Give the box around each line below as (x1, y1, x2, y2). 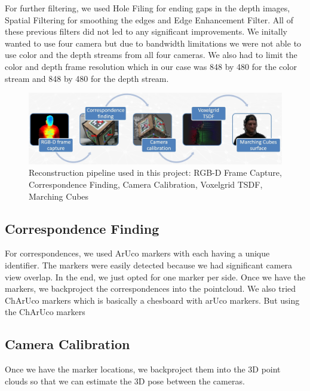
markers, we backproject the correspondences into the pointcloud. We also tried (5, 282, 296, 295)
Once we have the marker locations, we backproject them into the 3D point (5, 363, 281, 375)
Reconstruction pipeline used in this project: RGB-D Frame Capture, (29, 166, 282, 179)
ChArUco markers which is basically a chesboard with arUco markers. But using (5, 294, 300, 306)
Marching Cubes (29, 190, 89, 202)
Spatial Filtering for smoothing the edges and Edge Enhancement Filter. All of (5, 13, 293, 26)
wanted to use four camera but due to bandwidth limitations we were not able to (5, 36, 302, 49)
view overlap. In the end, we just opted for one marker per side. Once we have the (5, 270, 306, 283)
